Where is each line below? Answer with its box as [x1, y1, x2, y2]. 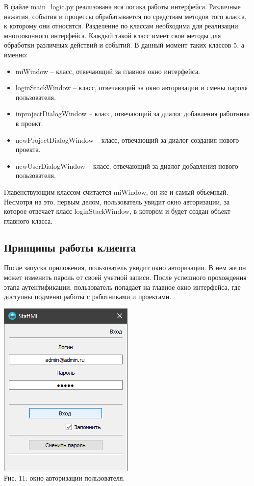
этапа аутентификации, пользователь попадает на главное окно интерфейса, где [4, 281, 241, 292]
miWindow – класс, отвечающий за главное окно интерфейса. [15, 66, 201, 76]
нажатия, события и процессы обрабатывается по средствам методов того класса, [4, 11, 247, 21]
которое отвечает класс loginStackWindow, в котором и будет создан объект [4, 206, 230, 216]
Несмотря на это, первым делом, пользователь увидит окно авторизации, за [4, 196, 230, 206]
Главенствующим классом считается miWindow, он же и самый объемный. [4, 186, 229, 197]
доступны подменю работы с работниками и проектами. [4, 291, 172, 302]
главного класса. [4, 215, 53, 226]
